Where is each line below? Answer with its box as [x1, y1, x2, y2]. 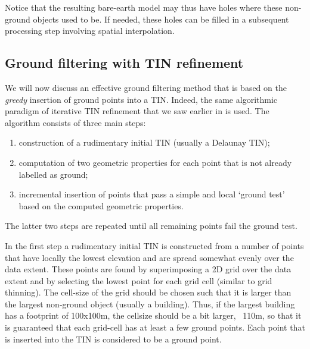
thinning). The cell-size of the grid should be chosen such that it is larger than [5, 286, 292, 298]
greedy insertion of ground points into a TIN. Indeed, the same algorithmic [5, 93, 278, 105]
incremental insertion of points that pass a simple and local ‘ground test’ [18, 188, 285, 200]
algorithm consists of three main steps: [5, 116, 146, 128]
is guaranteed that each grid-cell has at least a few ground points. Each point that [5, 321, 305, 334]
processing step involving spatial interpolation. [5, 24, 175, 37]
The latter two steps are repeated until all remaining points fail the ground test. [5, 219, 297, 232]
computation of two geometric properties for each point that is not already [18, 156, 292, 168]
